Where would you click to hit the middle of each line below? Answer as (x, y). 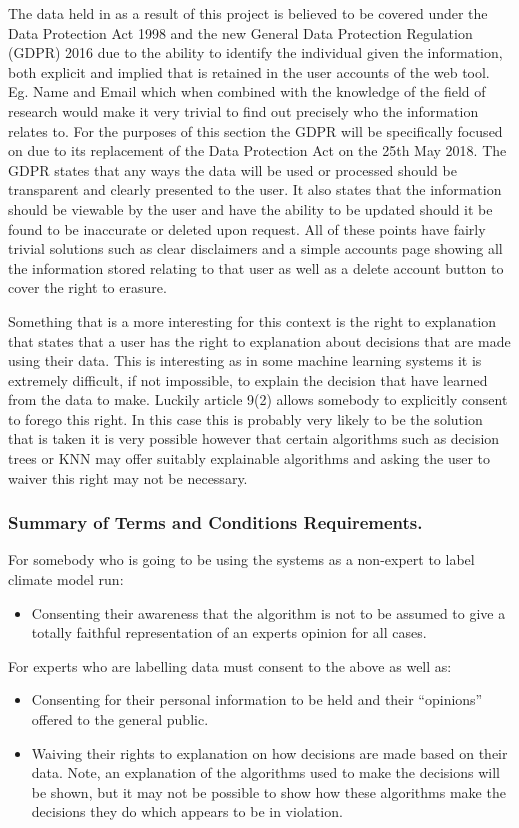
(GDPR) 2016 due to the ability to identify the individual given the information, (255, 52)
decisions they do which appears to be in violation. (187, 811)
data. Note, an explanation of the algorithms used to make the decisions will (265, 772)
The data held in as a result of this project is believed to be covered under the (248, 13)
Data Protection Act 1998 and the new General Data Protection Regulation (240, 32)
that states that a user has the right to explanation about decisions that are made (259, 340)
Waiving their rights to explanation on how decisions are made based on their (269, 752)
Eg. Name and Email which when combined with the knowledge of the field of (247, 91)
